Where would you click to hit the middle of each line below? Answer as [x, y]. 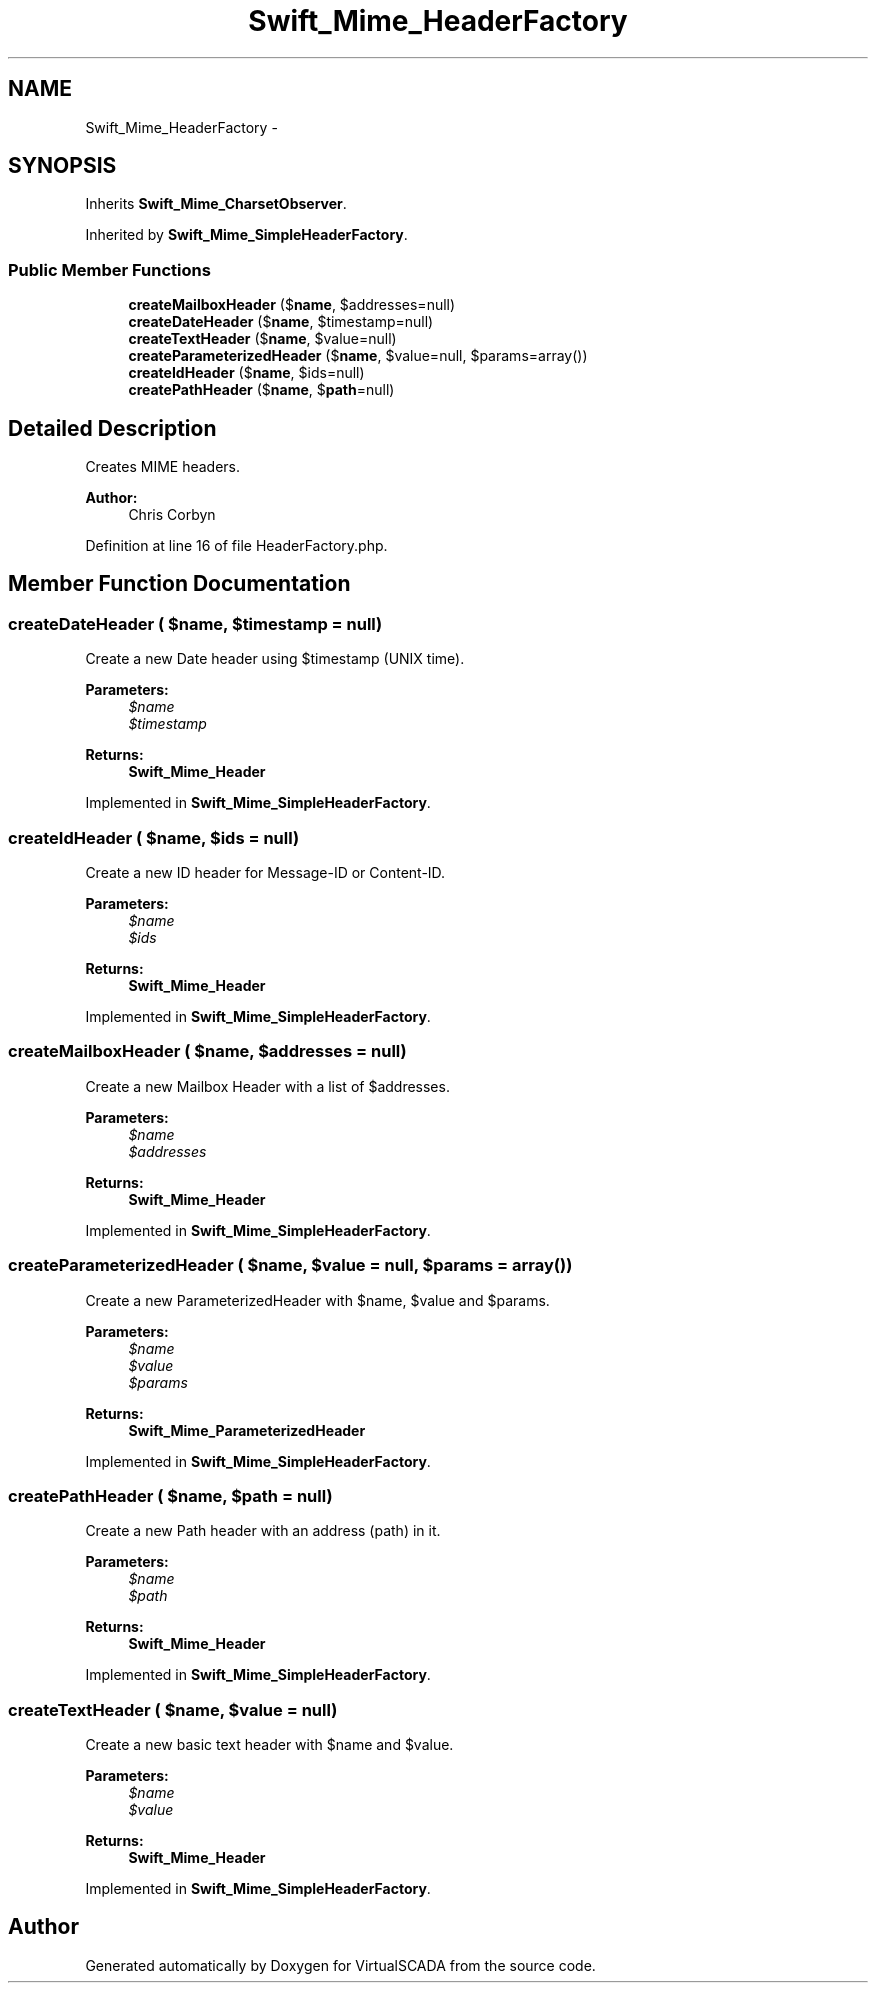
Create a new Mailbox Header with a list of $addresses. [267, 1086]
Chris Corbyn [172, 515]
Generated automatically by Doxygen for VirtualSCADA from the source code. [340, 1965]
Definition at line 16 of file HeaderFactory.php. [236, 546]
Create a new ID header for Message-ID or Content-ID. [265, 872]
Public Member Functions [109, 269]
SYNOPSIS [62, 166]
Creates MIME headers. [163, 467]
